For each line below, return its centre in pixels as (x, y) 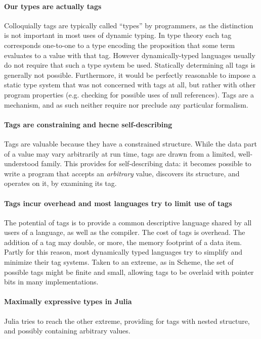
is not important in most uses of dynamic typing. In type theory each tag (118, 35)
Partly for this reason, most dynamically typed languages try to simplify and (123, 252)
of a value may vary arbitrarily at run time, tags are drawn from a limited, (120, 153)
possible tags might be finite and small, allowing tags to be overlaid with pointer (129, 272)
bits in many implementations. (51, 282)
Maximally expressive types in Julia (68, 301)
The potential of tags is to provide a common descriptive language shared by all (128, 222)
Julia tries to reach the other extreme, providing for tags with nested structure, (127, 321)
